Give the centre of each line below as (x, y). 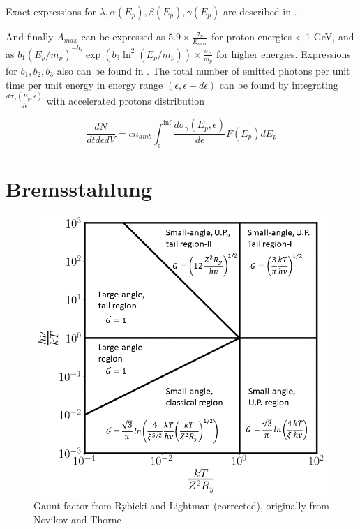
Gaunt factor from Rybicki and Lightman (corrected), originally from (181, 505)
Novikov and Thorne (77, 519)
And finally (30, 36)
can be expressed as (123, 36)
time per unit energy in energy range (84, 84)
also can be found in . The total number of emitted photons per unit (203, 70)
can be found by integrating (279, 84)
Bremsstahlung (79, 188)
